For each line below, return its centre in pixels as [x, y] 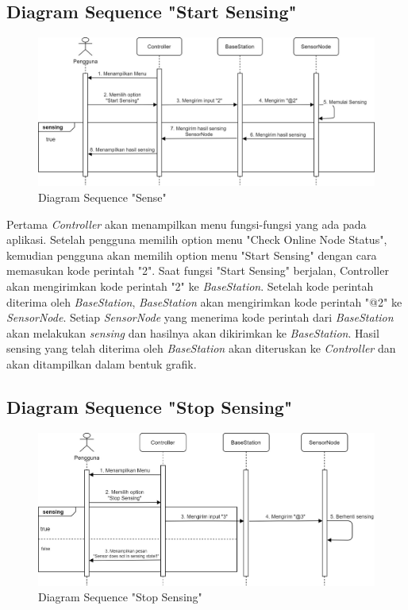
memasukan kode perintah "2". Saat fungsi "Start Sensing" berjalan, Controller [198, 270]
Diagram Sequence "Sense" [102, 197]
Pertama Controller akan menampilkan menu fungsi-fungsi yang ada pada [187, 224]
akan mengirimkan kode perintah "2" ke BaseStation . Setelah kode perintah [190, 286]
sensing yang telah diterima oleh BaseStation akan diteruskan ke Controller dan [201, 348]
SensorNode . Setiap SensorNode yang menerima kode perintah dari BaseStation [200, 317]
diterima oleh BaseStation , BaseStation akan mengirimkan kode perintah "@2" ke [204, 301]
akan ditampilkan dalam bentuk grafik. [102, 363]
